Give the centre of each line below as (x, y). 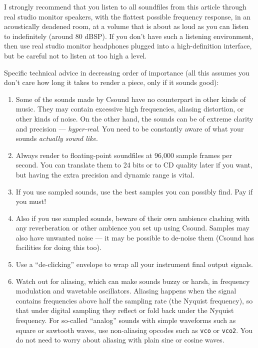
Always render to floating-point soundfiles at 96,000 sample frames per (124, 155)
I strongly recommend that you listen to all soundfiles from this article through (125, 6)
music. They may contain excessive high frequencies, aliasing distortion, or (130, 109)
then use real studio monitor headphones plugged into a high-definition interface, (128, 46)
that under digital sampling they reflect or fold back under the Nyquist (125, 310)
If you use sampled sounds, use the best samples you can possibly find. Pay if (134, 191)
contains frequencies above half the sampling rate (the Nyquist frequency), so (134, 300)
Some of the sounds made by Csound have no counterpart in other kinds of (131, 99)
